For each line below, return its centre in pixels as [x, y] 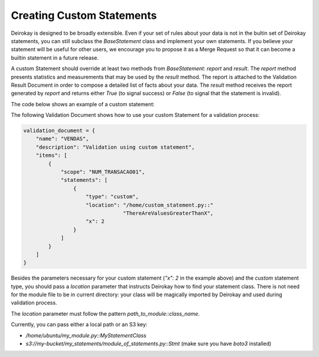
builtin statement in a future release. [55, 58]
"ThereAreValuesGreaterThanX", [168, 213]
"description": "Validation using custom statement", [115, 147]
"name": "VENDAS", [62, 139]
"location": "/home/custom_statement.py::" [150, 205]
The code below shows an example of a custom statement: [83, 104]
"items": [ [51, 155]
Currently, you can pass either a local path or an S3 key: [79, 325]
